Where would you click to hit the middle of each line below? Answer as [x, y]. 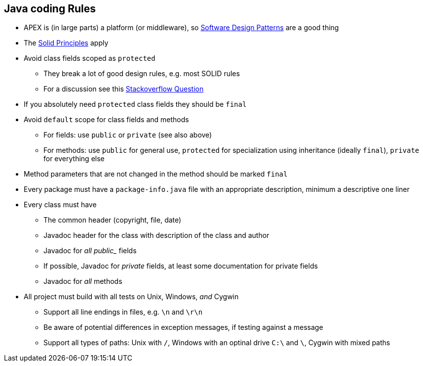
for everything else [74, 159]
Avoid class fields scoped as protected [90, 58]
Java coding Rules [50, 9]
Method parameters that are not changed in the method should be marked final [156, 174]
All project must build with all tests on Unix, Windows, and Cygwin [131, 297]
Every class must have [60, 205]
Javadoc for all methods [83, 281]
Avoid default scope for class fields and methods [106, 120]
